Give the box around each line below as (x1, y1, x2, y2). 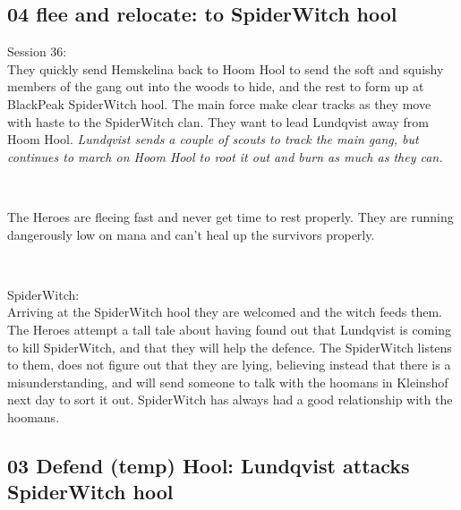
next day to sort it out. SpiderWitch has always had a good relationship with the (7, 390, 453, 409)
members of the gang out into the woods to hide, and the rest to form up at (7, 77, 424, 96)
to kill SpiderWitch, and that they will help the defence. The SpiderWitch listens (7, 337, 452, 356)
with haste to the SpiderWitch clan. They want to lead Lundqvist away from (7, 112, 429, 131)
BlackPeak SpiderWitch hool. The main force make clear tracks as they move (7, 94, 431, 113)
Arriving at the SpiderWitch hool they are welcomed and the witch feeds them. (7, 302, 442, 321)
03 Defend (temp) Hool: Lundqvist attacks (7, 451, 410, 479)
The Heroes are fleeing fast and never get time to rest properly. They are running (7, 207, 454, 225)
